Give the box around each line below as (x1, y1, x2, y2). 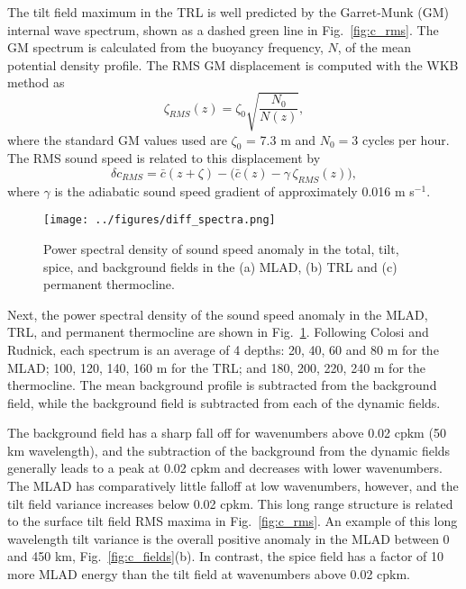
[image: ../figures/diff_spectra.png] (43, 213, 276, 227)
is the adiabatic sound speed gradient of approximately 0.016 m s (54, 181, 415, 200)
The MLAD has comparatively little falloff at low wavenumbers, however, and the (7, 476, 459, 495)
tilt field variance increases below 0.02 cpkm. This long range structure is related (7, 494, 453, 512)
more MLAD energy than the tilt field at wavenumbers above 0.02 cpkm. (7, 565, 411, 584)
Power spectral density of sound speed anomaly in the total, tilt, (43, 239, 399, 258)
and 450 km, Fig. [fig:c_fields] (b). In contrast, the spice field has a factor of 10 (7, 547, 443, 566)
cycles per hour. (361, 130, 450, 149)
